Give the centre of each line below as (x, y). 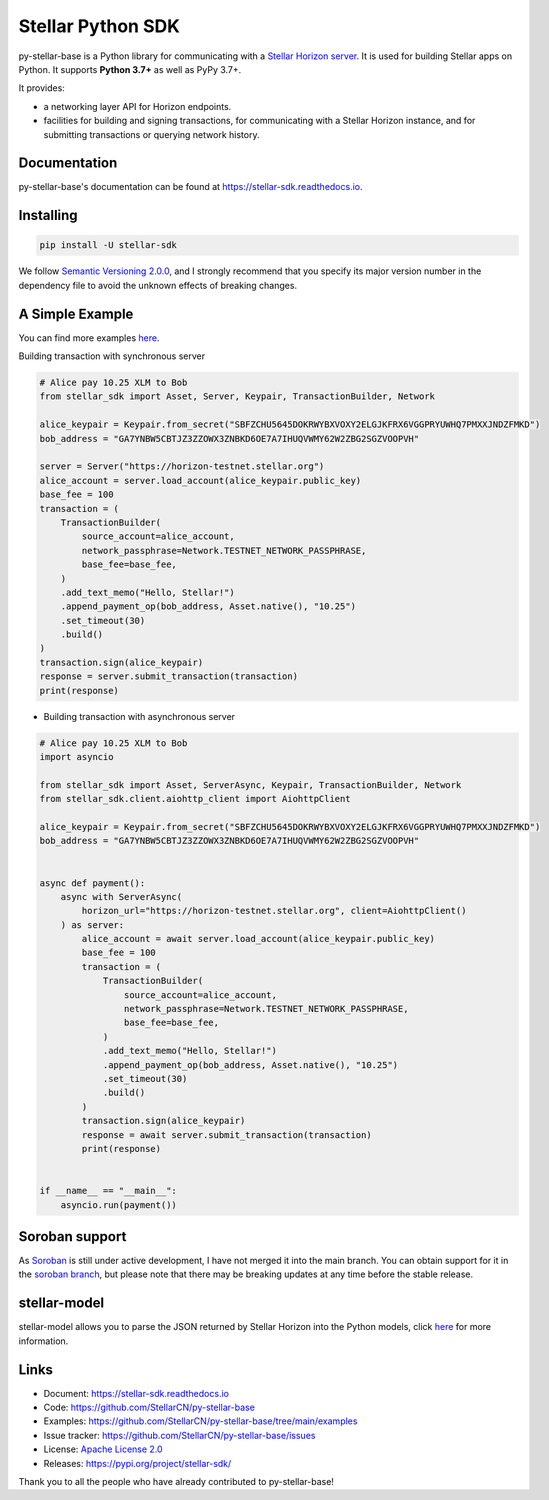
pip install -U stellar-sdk (108, 245)
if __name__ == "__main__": (108, 1191)
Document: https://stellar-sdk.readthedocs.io (136, 1393)
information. (43, 1341)
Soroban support (72, 1236)
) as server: (92, 924)
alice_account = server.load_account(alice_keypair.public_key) (200, 480)
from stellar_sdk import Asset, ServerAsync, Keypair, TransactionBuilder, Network (250, 784)
